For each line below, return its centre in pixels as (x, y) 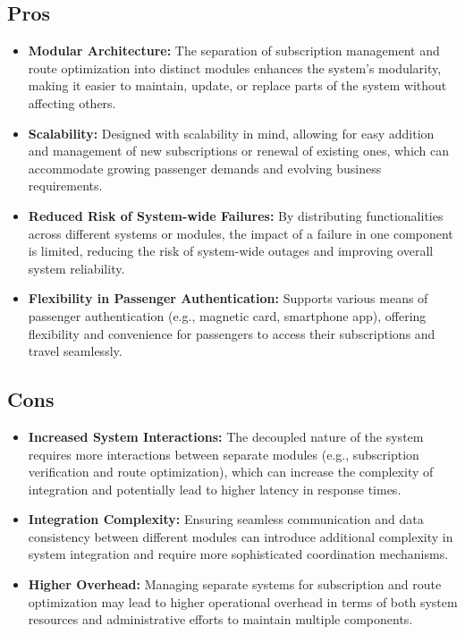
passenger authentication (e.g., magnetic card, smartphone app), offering (227, 315)
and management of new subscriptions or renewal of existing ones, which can (239, 151)
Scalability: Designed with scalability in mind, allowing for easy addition (231, 133)
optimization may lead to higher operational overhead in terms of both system (243, 601)
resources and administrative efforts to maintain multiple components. (220, 619)
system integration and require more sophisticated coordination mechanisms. (238, 554)
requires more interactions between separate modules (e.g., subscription (224, 454)
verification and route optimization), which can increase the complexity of (231, 472)
